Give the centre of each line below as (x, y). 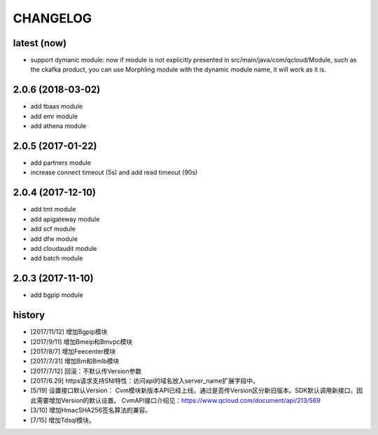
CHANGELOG (52, 18)
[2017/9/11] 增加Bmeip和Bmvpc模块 (82, 341)
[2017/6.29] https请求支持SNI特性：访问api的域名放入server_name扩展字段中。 (145, 381)
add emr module (54, 116)
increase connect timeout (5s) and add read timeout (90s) (114, 172)
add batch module (57, 258)
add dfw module (54, 239)
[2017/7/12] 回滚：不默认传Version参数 (86, 371)
